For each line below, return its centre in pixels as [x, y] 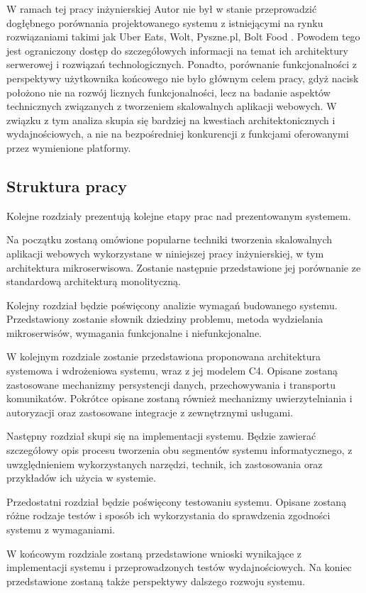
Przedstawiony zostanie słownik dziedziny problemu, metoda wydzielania [165, 319]
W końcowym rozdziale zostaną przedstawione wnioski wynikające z [154, 553]
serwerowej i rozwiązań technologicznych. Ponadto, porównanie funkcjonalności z [182, 64]
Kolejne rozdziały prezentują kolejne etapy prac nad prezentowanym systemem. [179, 215]
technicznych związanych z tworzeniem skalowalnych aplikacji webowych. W [172, 106]
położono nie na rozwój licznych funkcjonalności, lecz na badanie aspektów [168, 92]
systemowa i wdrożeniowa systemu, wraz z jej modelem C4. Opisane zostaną [172, 371]
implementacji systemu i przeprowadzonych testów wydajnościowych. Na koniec [179, 567]
